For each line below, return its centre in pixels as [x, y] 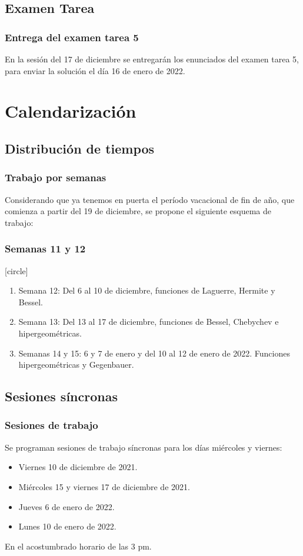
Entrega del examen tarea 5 [72, 37]
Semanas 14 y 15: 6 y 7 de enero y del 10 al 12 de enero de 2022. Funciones [154, 353]
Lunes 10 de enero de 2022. [67, 526]
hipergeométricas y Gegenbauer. [76, 364]
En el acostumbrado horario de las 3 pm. [78, 546]
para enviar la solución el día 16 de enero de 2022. [95, 70]
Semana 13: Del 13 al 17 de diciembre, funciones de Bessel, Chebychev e [149, 322]
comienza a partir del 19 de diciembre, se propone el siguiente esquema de [138, 211]
